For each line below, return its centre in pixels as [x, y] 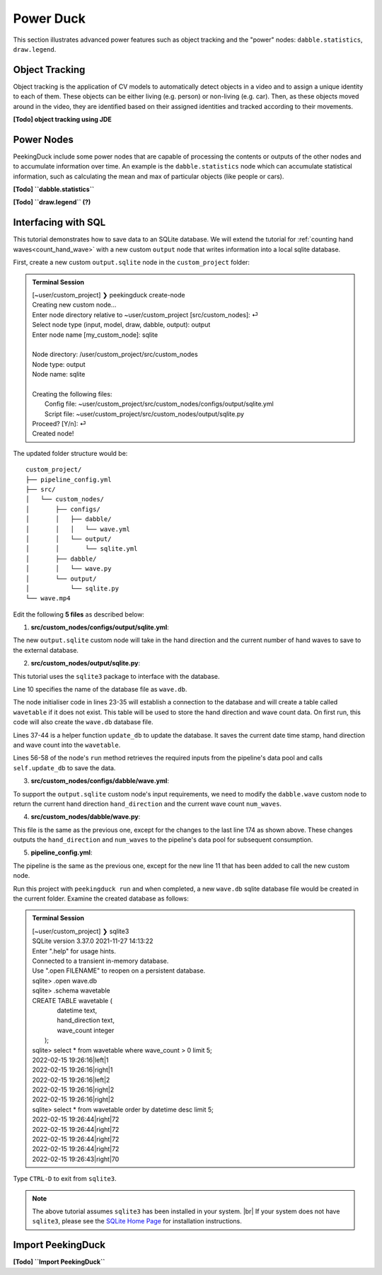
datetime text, [77, 1010]
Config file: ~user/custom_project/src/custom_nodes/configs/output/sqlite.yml [159, 404]
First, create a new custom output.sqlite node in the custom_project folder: [132, 263]
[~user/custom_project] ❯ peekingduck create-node [109, 295]
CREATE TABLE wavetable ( [72, 1000]
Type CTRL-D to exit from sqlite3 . [65, 1179]
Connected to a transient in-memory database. [100, 961]
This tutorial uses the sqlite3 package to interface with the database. [116, 676]
